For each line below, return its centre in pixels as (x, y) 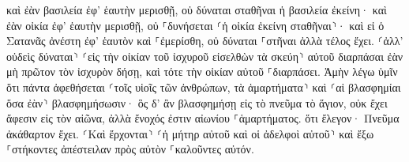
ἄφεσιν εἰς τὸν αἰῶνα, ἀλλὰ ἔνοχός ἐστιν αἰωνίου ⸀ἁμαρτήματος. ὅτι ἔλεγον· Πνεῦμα (203, 118)
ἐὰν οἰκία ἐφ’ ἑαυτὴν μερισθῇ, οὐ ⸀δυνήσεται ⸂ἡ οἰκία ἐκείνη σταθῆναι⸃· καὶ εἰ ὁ (195, 25)
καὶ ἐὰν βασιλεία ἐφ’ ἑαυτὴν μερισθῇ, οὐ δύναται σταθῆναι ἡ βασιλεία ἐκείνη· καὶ (197, 9)
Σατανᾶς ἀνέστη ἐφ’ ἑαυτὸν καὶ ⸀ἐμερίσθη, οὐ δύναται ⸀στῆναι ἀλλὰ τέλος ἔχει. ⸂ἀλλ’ (205, 41)
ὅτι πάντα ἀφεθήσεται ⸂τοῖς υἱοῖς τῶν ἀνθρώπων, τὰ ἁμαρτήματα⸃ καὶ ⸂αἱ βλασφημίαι (204, 87)
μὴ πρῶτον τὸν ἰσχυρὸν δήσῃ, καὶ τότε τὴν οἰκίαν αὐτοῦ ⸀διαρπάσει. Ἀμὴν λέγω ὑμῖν (202, 72)
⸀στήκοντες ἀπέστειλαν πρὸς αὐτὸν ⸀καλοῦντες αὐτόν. (130, 149)
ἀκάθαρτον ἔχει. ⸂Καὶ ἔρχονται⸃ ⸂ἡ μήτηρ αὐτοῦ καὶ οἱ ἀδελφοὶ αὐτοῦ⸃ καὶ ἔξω (190, 133)
